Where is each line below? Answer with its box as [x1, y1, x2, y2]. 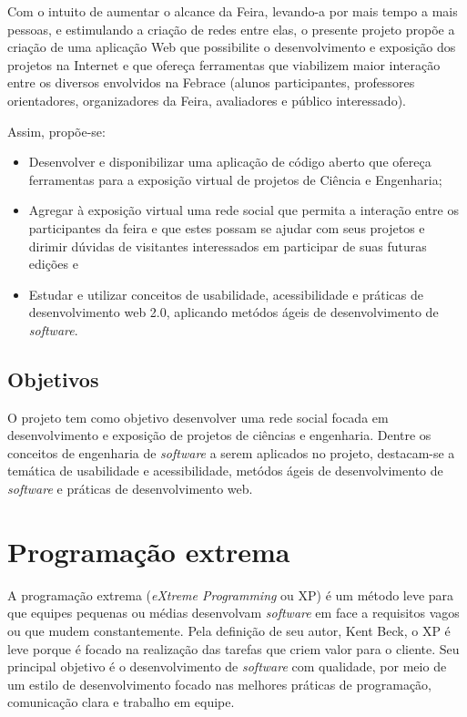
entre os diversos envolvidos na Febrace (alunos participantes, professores [7, 73, 415, 92]
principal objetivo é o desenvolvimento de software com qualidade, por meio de [7, 657, 447, 676]
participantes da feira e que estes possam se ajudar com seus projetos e [28, 218, 425, 237]
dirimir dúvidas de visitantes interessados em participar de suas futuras [28, 236, 427, 255]
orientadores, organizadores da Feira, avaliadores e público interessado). [7, 90, 406, 109]
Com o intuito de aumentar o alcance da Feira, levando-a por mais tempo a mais [7, 2, 458, 20]
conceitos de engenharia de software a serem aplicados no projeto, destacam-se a [7, 443, 455, 462]
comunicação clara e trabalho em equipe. [7, 692, 235, 712]
